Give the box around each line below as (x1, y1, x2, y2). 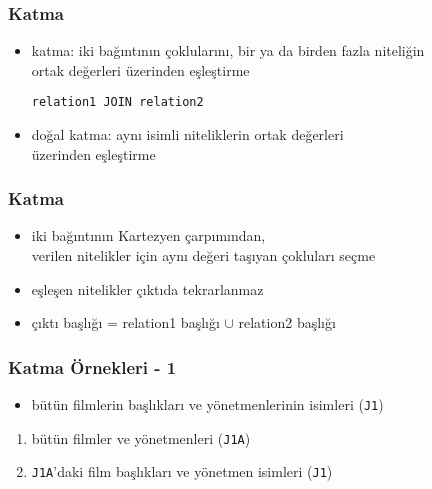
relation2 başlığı (238, 312, 336, 333)
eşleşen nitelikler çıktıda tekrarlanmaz (31, 278, 264, 299)
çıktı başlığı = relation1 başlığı (31, 312, 220, 333)
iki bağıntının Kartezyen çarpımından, (31, 225, 266, 246)
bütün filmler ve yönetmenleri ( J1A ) (31, 427, 251, 448)
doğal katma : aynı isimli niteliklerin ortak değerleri (31, 124, 344, 145)
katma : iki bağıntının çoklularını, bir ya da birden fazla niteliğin (31, 40, 425, 61)
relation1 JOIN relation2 (31, 95, 204, 110)
